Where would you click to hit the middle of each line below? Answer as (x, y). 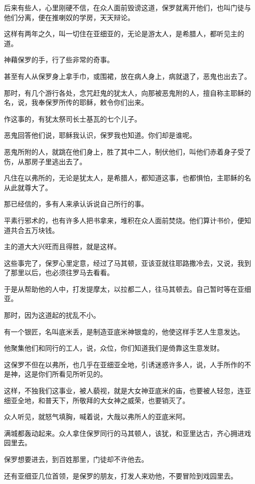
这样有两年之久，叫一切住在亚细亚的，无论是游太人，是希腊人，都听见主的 (124, 34)
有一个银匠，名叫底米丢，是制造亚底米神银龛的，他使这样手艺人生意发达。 (124, 331)
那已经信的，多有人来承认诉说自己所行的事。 (76, 204)
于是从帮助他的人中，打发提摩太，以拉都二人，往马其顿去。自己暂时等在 (121, 289)
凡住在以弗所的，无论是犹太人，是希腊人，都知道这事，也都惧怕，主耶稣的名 (127, 178)
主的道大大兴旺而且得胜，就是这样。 (62, 246)
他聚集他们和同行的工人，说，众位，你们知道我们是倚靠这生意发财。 (114, 348)
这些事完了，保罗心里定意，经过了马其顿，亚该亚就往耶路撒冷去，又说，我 (124, 263)
